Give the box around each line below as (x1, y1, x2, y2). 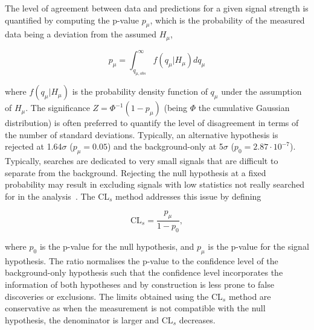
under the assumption (221, 85, 302, 98)
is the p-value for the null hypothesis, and (39, 240, 194, 253)
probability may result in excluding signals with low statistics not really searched (5, 178, 305, 191)
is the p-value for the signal (208, 240, 309, 253)
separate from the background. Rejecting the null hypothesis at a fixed (5, 166, 266, 179)
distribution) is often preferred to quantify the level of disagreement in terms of (5, 116, 299, 129)
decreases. (179, 313, 216, 326)
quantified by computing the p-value (5, 13, 139, 26)
